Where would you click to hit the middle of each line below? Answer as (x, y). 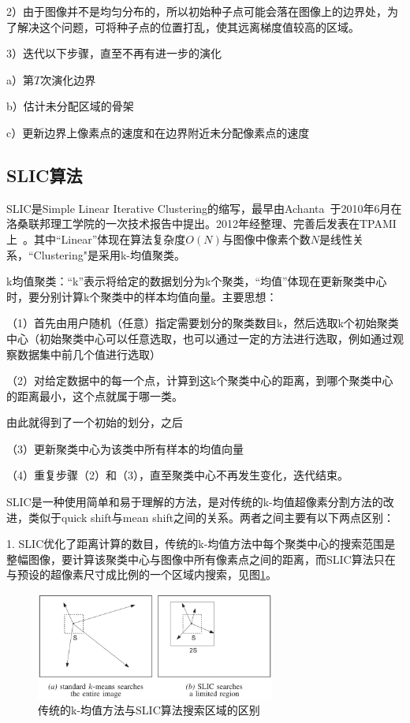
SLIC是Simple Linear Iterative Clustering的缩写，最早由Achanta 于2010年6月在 (204, 208)
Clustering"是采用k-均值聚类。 (110, 254)
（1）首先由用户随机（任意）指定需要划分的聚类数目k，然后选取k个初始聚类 (203, 323)
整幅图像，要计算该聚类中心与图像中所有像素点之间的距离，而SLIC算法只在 (201, 559)
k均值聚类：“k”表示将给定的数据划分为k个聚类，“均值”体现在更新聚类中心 (197, 281)
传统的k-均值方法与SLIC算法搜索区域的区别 (149, 710)
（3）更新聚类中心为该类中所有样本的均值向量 (125, 448)
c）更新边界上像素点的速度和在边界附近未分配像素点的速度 (158, 132)
